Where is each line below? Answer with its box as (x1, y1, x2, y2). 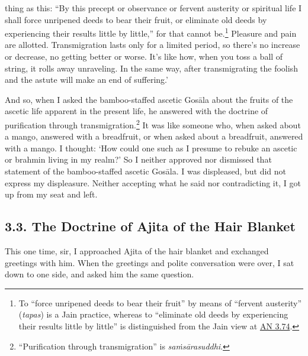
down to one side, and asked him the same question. (5, 268, 194, 280)
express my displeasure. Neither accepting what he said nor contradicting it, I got (5, 176, 301, 189)
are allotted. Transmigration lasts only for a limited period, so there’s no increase (5, 38, 300, 51)
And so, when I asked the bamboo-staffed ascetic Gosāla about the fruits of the (5, 93, 293, 105)
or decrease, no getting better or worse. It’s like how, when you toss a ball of (5, 50, 283, 63)
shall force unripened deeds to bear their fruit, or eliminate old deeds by (5, 13, 267, 25)
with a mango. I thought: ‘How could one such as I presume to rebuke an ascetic (5, 141, 297, 154)
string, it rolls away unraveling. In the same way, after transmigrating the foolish (5, 62, 298, 74)
